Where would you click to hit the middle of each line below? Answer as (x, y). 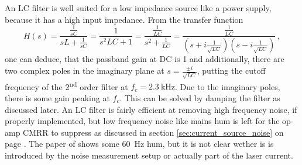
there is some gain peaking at (57, 97)
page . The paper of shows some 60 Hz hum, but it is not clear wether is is (139, 144)
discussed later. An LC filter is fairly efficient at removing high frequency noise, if (151, 109)
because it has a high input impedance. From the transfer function (124, 19)
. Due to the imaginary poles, (228, 86)
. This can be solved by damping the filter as (200, 97)
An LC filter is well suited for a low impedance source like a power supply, (138, 8)
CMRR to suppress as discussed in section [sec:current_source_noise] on (153, 132)
